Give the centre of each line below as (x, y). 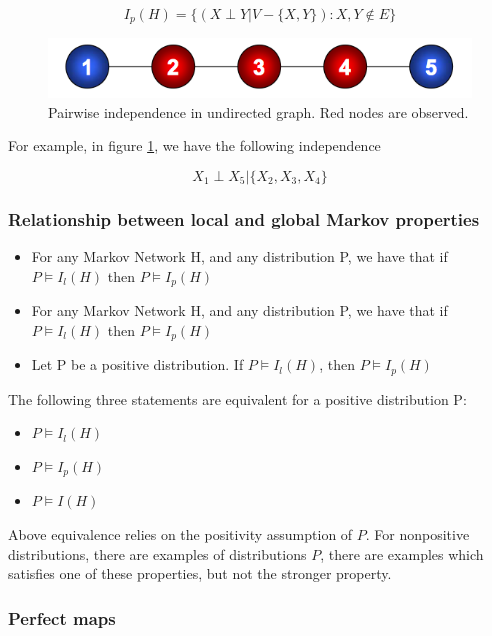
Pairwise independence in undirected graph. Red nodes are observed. (258, 111)
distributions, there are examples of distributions (157, 553)
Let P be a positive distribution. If (137, 364)
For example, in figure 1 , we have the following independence (194, 145)
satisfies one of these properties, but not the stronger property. (200, 573)
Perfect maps (62, 617)
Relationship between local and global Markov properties (244, 218)
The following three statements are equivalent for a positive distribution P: (237, 398)
